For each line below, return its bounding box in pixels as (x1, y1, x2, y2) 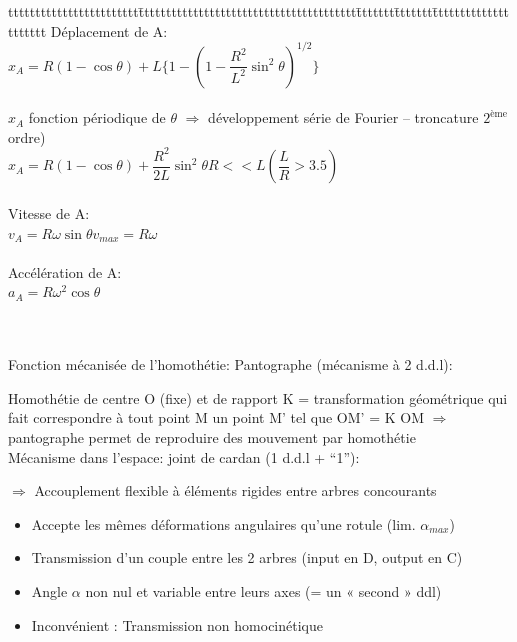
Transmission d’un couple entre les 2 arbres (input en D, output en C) (31, 547, 463, 568)
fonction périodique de (28, 107, 166, 128)
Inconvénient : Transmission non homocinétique (31, 614, 323, 635)
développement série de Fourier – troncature (208, 107, 479, 128)
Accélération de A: (8, 261, 122, 282)
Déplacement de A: (50, 20, 168, 41)
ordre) (8, 126, 46, 147)
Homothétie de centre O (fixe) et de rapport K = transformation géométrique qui (8, 387, 508, 408)
